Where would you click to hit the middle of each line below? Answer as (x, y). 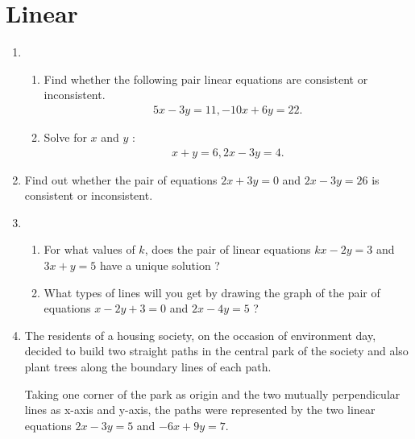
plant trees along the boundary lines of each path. (148, 366)
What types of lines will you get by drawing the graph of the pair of (212, 292)
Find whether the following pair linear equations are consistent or (206, 79)
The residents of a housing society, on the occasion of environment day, (200, 335)
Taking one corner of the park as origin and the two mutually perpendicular (212, 393)
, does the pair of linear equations (228, 249)
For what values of (89, 249)
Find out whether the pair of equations (121, 179)
